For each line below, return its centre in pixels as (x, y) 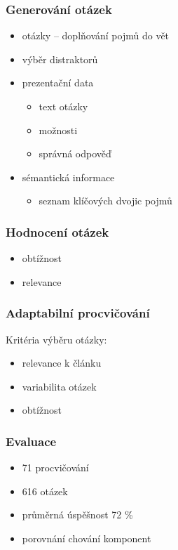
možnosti (58, 130)
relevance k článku (62, 363)
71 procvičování (55, 467)
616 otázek (45, 491)
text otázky (63, 106)
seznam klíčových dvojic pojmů (105, 201)
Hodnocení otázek (57, 231)
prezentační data (58, 83)
